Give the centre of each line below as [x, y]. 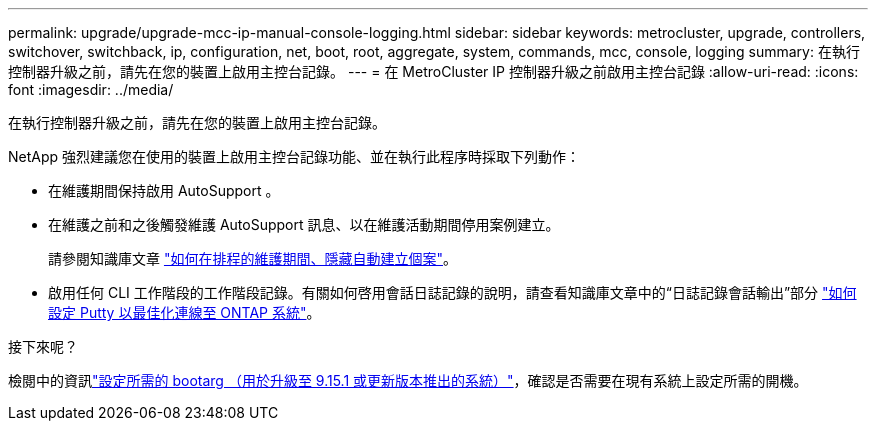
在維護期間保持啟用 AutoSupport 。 [164, 190]
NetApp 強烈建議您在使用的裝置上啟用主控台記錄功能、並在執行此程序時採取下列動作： [294, 156]
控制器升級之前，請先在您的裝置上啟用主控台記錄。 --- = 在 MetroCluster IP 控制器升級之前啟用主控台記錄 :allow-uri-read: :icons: [433, 71]
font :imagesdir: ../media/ [91, 89]
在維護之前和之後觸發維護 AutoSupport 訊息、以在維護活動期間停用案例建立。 [304, 224]
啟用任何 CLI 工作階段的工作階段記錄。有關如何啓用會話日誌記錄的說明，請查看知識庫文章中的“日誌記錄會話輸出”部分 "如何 [452, 292]
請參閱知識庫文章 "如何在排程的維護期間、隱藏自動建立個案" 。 [252, 258]
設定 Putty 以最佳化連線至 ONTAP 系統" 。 [184, 312]
